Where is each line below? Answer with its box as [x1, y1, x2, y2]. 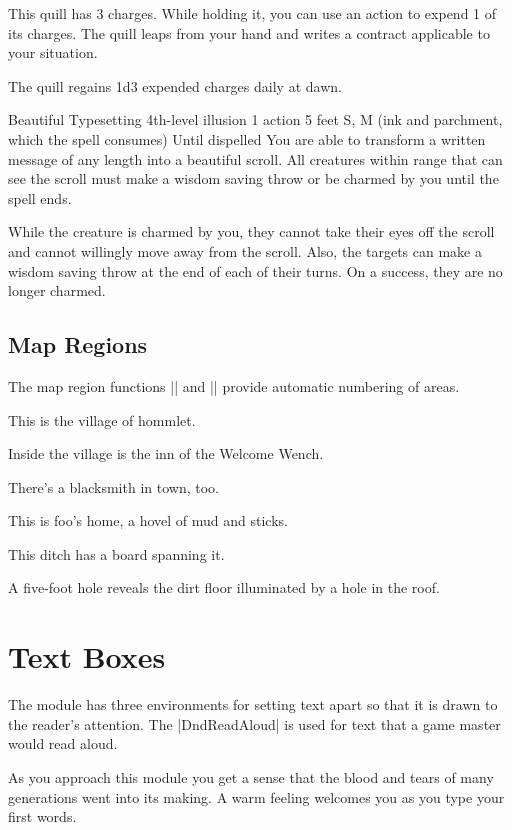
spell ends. [8, 187, 72, 208]
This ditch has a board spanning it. [8, 543, 225, 564]
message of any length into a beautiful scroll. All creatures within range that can [8, 148, 503, 169]
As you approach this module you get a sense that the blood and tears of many [8, 766, 494, 787]
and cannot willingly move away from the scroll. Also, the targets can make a [8, 240, 482, 261]
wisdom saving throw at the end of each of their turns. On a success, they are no [8, 260, 503, 281]
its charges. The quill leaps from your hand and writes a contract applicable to [8, 22, 490, 43]
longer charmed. [8, 280, 106, 301]
